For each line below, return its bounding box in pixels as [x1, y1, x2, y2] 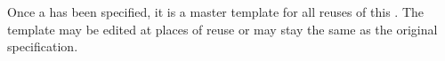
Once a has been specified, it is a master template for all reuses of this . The [7, 3, 425, 20]
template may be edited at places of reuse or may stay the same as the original [7, 19, 438, 38]
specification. [7, 37, 78, 56]
